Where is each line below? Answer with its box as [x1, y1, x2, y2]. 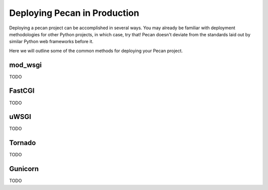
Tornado [9, 139, 36, 147]
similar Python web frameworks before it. [9, 39, 94, 45]
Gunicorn [9, 165, 39, 173]
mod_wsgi [9, 61, 42, 69]
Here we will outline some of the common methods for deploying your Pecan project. [9, 48, 183, 54]
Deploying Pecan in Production [9, 7, 139, 18]
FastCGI [9, 87, 35, 95]
